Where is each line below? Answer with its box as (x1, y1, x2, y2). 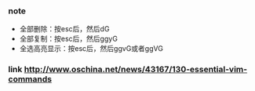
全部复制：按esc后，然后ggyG (19, 34, 118, 44)
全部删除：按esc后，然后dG (19, 24, 110, 34)
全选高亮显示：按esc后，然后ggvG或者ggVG (19, 44, 163, 53)
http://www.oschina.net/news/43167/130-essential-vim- (24, 64, 248, 75)
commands (8, 74, 53, 85)
